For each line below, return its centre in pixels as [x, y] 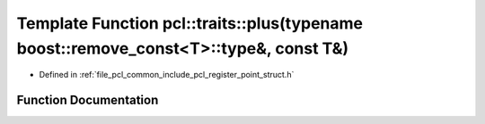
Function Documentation [88, 100]
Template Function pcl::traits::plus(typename [190, 23]
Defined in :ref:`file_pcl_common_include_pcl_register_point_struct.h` [167, 75]
